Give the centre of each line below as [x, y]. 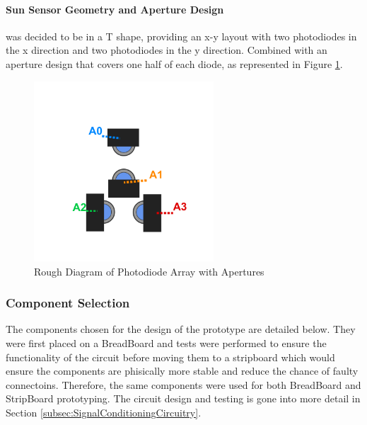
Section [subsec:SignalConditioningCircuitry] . [104, 412]
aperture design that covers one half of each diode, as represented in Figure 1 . [174, 63]
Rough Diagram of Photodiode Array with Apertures [149, 271]
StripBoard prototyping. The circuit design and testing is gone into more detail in [183, 398]
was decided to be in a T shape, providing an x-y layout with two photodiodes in [181, 36]
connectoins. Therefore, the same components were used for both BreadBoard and [183, 384]
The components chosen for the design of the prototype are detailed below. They [181, 329]
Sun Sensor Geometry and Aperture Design [115, 9]
